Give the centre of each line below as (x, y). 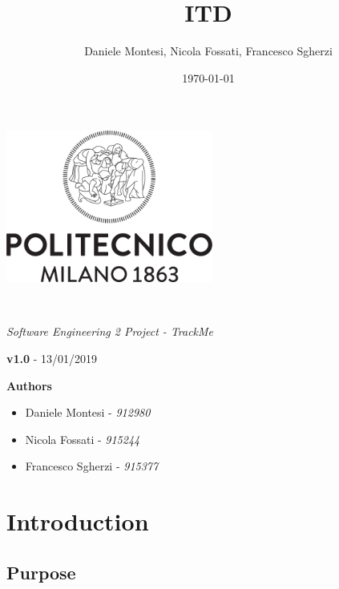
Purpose (41, 572)
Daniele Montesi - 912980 (88, 412)
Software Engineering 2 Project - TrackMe (110, 331)
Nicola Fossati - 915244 (83, 439)
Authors (29, 385)
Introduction (78, 521)
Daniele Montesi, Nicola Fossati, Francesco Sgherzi (208, 51)
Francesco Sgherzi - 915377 (92, 466)
